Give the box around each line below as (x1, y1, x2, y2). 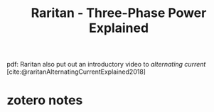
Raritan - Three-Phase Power (31, 5, 207, 21)
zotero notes (6, 92, 83, 108)
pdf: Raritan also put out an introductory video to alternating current (6, 60, 206, 69)
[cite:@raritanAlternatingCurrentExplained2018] (6, 67, 146, 76)
